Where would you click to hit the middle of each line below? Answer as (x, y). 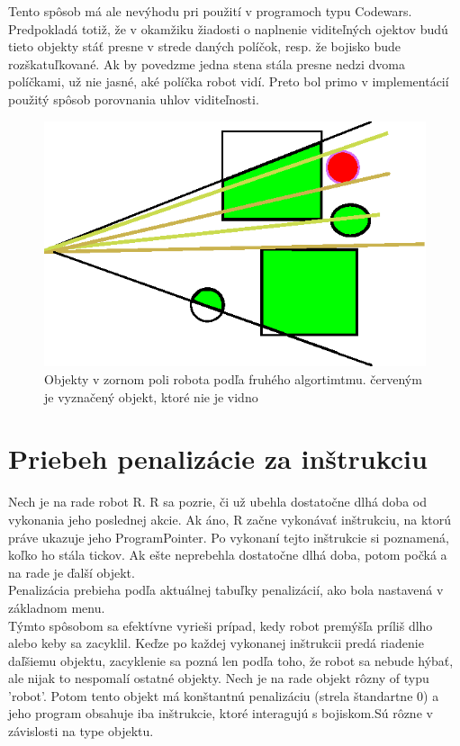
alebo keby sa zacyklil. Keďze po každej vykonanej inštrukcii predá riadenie (216, 643)
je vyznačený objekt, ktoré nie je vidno (151, 396)
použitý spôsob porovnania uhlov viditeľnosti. (134, 99)
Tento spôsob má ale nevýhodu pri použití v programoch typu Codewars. (210, 11)
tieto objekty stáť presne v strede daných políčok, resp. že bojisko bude (205, 46)
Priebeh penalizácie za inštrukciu (218, 458)
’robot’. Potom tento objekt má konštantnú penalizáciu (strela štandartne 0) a (224, 695)
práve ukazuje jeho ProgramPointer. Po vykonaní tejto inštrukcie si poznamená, (229, 537)
